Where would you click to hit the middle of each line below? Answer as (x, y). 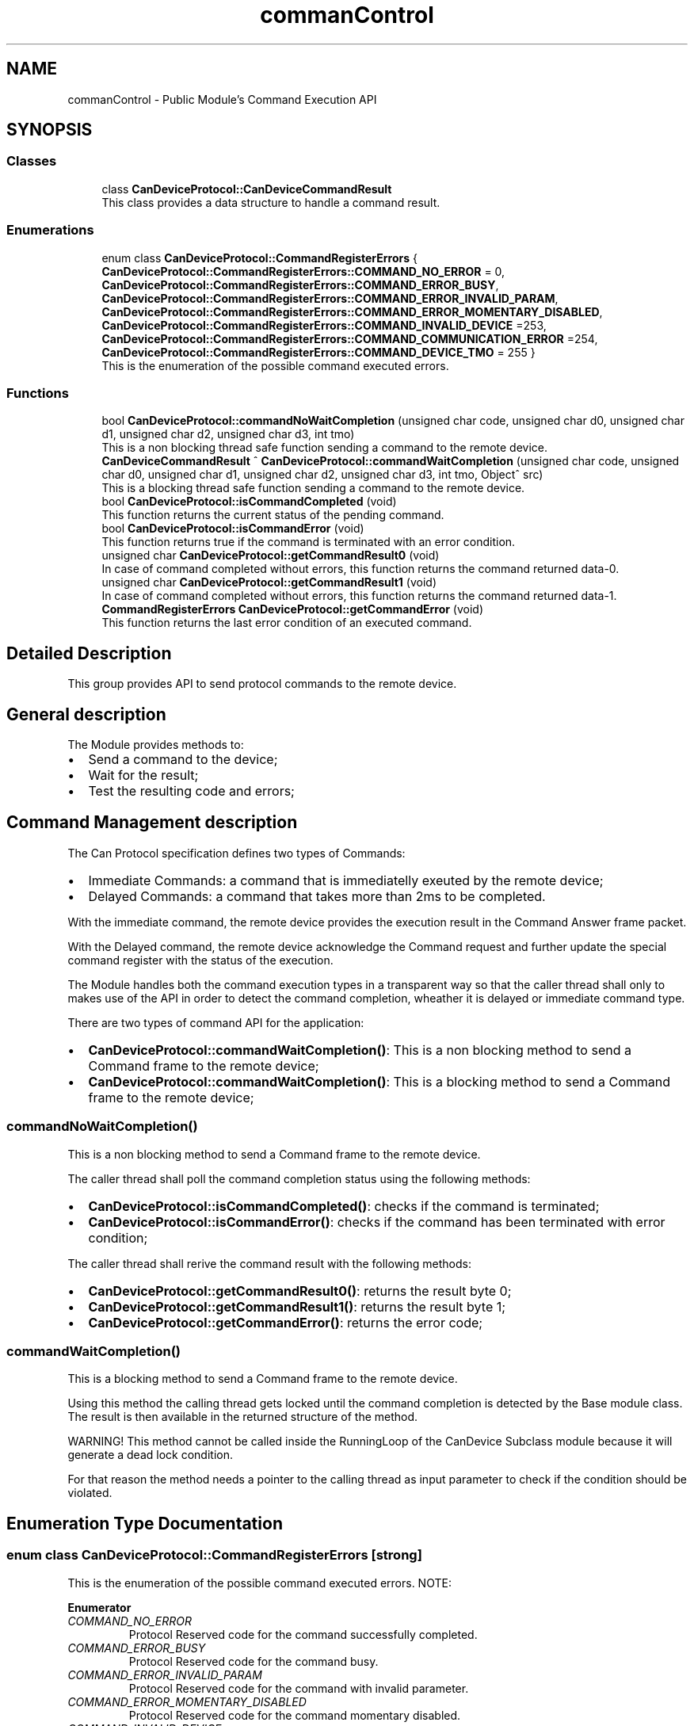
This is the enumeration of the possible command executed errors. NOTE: (259, 1583)
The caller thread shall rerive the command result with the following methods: (269, 1263)
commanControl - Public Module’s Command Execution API (222, 99)
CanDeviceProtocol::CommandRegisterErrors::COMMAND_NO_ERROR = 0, (303, 271)
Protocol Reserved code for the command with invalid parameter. (299, 1688)
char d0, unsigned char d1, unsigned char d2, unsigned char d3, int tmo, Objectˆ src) (322, 475)
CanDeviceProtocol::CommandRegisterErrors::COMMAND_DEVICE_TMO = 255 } (318, 352)
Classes (32, 161)
